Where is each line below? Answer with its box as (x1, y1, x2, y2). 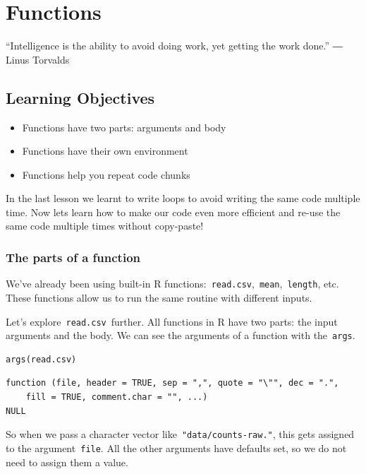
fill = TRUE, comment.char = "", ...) (25, 392, 208, 403)
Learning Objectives (6, 86, 155, 108)
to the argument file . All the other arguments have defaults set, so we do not (6, 440, 347, 455)
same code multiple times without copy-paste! (6, 218, 204, 233)
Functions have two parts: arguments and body (22, 119, 226, 134)
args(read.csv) (6, 354, 77, 365)
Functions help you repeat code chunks (22, 167, 190, 182)
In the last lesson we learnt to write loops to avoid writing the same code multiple (6, 191, 360, 206)
